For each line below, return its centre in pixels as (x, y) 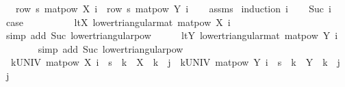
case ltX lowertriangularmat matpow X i (118, 22)
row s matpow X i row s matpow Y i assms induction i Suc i (173, 8)
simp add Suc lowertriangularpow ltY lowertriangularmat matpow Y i (172, 35)
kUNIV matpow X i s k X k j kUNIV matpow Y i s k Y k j (175, 62)
